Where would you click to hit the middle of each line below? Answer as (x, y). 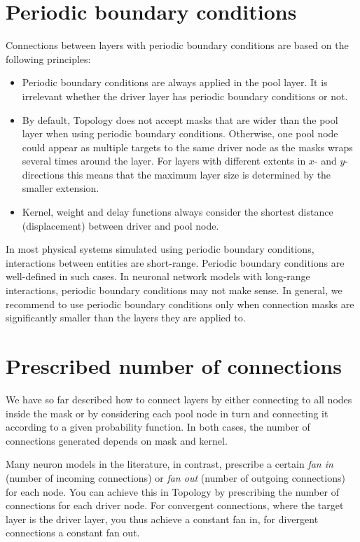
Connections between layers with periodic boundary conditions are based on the (177, 45)
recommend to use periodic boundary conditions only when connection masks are (180, 304)
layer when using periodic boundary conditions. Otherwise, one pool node (180, 133)
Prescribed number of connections (174, 366)
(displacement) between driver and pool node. (120, 225)
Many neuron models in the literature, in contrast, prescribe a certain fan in (169, 464)
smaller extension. (61, 188)
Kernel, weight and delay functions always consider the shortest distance (178, 212)
